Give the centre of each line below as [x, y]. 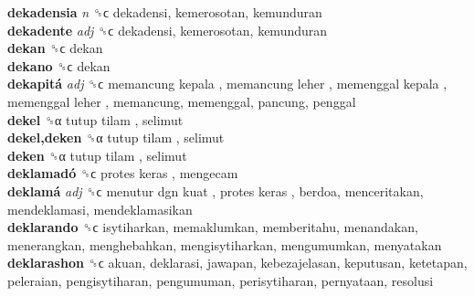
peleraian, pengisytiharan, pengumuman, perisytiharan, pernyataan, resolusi [221, 280]
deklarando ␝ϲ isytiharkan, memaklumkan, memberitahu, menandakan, [213, 227]
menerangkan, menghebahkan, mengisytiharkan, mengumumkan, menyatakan [225, 244]
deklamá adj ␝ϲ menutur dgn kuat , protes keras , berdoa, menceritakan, [216, 190]
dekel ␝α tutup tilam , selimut [95, 119]
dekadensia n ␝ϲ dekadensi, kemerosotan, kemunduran [165, 12]
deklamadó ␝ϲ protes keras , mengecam [123, 173]
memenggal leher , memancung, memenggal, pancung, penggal [182, 101]
